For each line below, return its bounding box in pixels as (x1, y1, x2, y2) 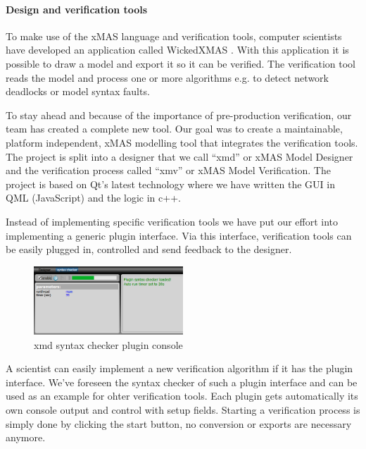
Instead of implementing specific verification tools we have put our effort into (6, 214, 339, 228)
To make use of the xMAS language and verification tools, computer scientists (6, 28, 342, 43)
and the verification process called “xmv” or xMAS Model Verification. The (6, 163, 331, 178)
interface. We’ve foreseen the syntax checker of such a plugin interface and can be (6, 374, 358, 389)
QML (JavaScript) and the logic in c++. (6, 190, 181, 205)
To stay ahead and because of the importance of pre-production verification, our (6, 107, 352, 122)
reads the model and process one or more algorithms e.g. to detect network (6, 70, 329, 85)
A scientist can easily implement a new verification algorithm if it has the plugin (6, 361, 353, 376)
